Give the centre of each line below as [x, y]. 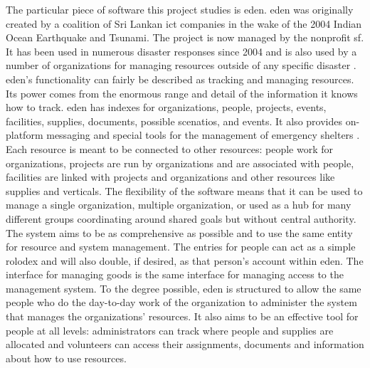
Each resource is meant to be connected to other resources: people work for [169, 148]
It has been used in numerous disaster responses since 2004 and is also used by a [181, 51]
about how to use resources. [66, 358]
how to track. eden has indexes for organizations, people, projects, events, [166, 107]
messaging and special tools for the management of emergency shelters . [203, 135]
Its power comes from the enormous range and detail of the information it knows [182, 93]
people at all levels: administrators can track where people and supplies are [170, 330]
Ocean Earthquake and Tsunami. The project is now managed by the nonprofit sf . [185, 37]
